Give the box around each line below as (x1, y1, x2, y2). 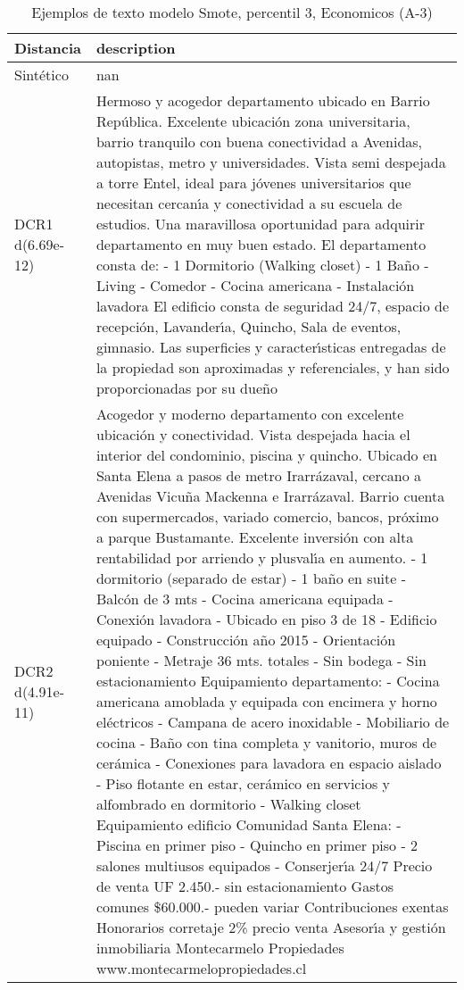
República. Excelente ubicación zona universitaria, (95, 111, 410, 131)
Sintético (14, 64, 69, 85)
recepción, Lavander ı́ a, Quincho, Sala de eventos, (95, 316, 402, 337)
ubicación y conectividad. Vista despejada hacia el (95, 424, 410, 445)
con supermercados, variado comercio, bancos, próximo (95, 506, 439, 527)
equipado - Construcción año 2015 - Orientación (95, 629, 396, 650)
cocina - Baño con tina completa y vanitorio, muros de (95, 732, 437, 753)
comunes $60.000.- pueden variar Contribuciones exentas (95, 896, 449, 917)
